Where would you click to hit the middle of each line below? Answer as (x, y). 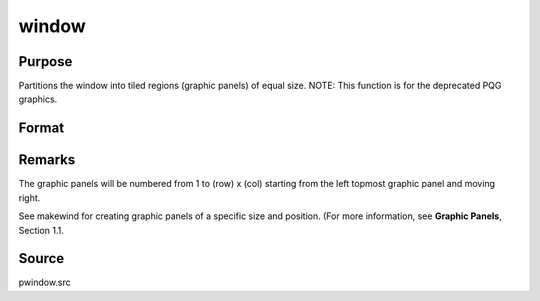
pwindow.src (45, 282)
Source (41, 258)
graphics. (38, 99)
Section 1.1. (41, 230)
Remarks (47, 160)
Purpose (45, 61)
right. (29, 197)
